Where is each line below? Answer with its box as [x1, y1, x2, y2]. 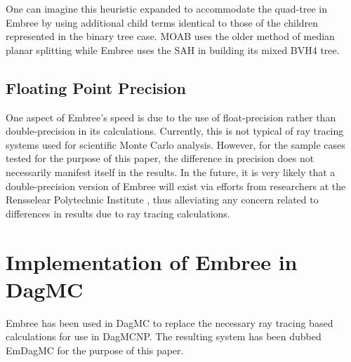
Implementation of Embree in [6, 247, 298, 276]
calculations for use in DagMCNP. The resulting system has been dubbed [6, 329, 322, 344]
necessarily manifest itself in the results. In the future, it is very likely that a [6, 164, 336, 179]
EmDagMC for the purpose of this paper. [6, 342, 184, 357]
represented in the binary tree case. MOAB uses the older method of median [6, 29, 335, 43]
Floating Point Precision [6, 76, 186, 98]
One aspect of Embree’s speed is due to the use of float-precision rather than [6, 109, 336, 124]
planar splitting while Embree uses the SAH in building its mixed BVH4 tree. [6, 42, 340, 57]
